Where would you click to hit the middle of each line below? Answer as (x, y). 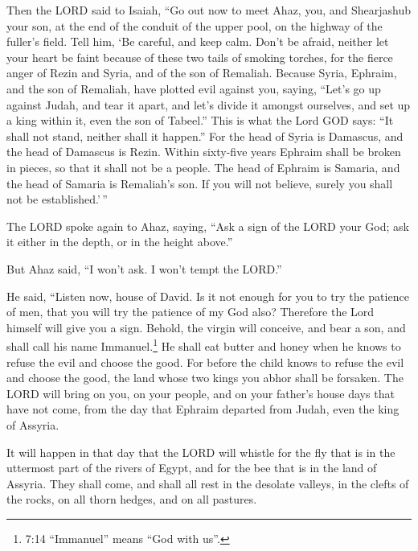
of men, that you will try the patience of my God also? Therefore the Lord (191, 312)
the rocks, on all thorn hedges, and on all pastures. (132, 499)
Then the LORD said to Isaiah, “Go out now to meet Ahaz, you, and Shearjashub (209, 10)
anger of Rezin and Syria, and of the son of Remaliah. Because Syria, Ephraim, (202, 73)
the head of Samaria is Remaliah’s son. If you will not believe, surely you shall (200, 183)
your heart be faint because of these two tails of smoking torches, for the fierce (200, 57)
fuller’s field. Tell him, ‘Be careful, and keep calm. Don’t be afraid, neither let (198, 41)
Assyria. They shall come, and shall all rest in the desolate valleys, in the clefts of (208, 483)
